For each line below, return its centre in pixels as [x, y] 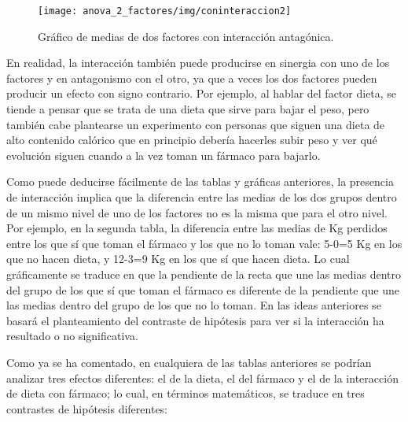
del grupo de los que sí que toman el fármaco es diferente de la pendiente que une [203, 289]
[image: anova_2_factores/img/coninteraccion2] [165, 11]
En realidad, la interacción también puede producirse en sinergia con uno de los [198, 63]
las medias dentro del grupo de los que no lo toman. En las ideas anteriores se [194, 305]
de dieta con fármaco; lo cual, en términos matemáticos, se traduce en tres [186, 393]
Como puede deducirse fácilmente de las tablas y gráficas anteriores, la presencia [200, 181]
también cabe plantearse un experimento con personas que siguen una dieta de [196, 124]
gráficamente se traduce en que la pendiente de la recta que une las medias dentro [204, 274]
